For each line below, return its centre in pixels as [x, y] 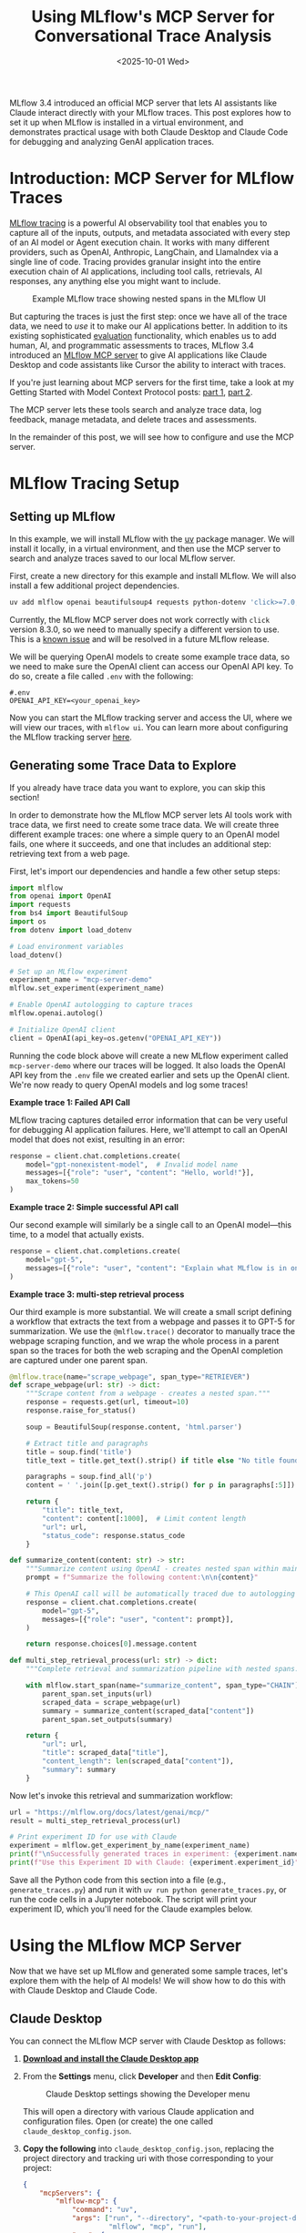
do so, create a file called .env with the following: [102, 676]
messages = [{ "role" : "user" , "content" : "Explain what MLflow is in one [164, 1268]
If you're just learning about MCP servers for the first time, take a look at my [152, 382]
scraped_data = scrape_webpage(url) [112, 1702]
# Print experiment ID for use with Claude [93, 1837]
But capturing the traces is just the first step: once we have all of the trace [148, 316]
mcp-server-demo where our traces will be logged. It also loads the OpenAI [148, 1065]
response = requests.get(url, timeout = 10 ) [107, 1402]
